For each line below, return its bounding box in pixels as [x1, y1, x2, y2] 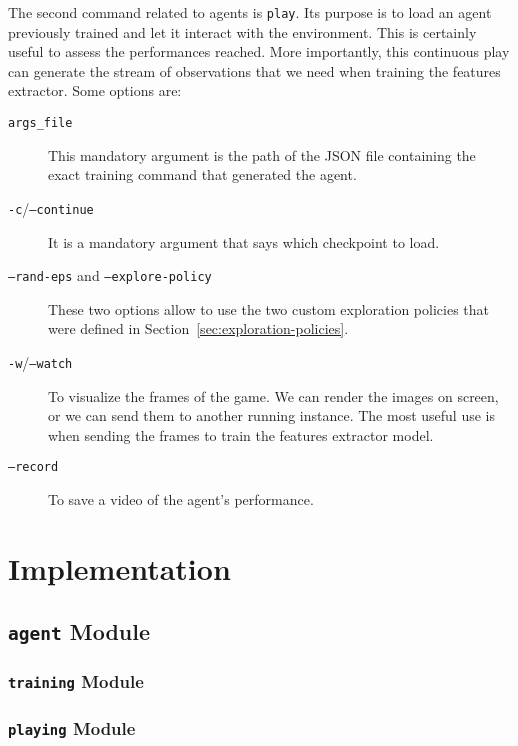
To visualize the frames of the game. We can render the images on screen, [48, 385, 499, 406]
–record [8, 460, 59, 475]
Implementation [8, 547, 231, 588]
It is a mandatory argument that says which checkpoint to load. [48, 231, 440, 252]
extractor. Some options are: [8, 80, 182, 101]
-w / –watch [8, 351, 73, 372]
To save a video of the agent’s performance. [48, 489, 314, 510]
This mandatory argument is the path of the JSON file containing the [48, 144, 476, 165]
